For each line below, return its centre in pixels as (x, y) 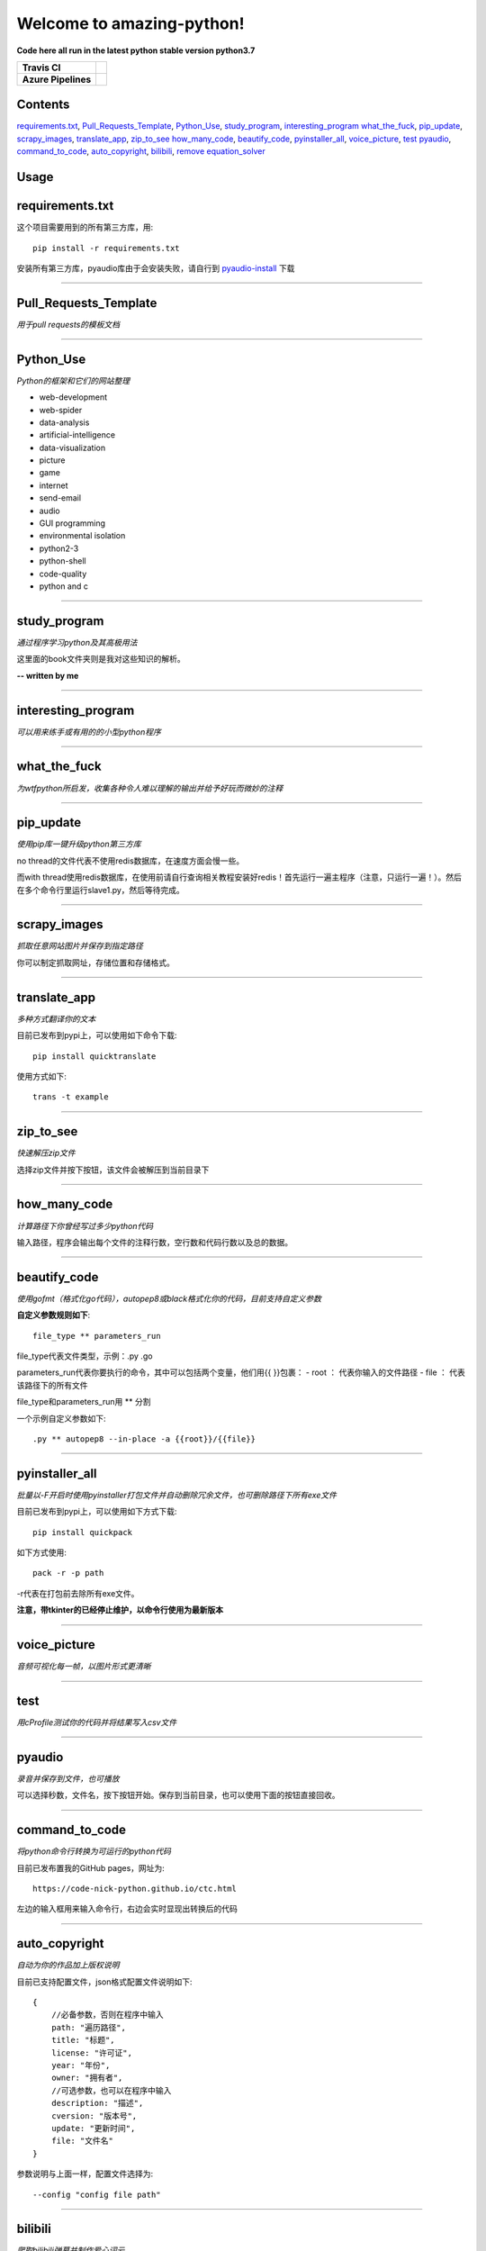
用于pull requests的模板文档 (68, 324)
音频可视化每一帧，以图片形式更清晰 (84, 1667)
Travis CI (41, 68)
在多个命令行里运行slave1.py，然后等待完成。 (100, 890)
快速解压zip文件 (46, 1153)
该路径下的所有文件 (52, 1385)
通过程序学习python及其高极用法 (77, 642)
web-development (73, 397)
